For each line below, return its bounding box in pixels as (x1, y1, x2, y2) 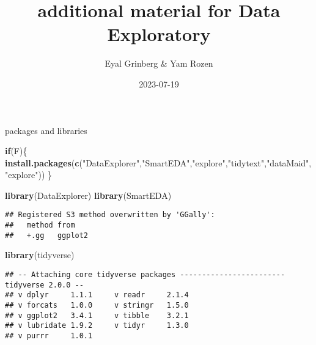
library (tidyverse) (5, 248, 75, 261)
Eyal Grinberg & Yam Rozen (105, 57, 213, 70)
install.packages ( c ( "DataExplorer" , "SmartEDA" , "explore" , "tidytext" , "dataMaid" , (5, 156, 312, 169)
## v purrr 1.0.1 (5, 331, 93, 340)
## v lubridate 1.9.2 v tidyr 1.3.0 (5, 321, 189, 330)
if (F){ (5, 144, 28, 157)
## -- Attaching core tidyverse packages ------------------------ (5, 270, 285, 280)
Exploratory (107, 21, 211, 46)
